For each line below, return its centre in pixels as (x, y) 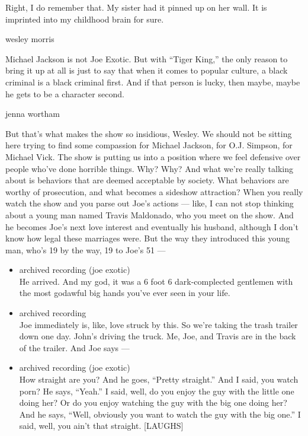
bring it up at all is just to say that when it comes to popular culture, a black (147, 70)
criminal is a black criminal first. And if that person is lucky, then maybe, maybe (153, 82)
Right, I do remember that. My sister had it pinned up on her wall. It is (136, 7)
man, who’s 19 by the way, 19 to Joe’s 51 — (86, 249)
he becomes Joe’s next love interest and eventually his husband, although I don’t (152, 226)
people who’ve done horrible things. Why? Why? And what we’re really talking (149, 168)
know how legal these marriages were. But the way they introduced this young (148, 238)
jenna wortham (33, 114)
